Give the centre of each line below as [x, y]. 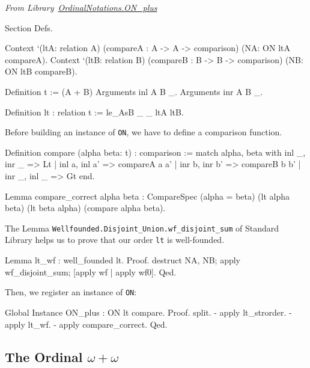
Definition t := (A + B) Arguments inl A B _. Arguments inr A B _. [134, 91]
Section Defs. [29, 27]
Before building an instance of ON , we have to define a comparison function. [144, 132]
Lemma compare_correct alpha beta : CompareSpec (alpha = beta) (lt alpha [147, 196]
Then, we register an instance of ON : [71, 292]
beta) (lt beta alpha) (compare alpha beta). [85, 208]
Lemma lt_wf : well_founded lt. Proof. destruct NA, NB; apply [123, 260]
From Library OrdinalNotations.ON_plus [81, 7]
